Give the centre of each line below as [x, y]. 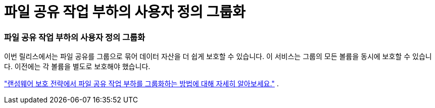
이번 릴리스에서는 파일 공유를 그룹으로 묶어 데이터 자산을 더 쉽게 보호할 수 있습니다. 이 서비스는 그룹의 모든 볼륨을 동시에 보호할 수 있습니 [218, 57]
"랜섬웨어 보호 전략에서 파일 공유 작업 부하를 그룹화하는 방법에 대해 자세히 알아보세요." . [141, 84]
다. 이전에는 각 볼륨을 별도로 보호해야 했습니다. [77, 67]
